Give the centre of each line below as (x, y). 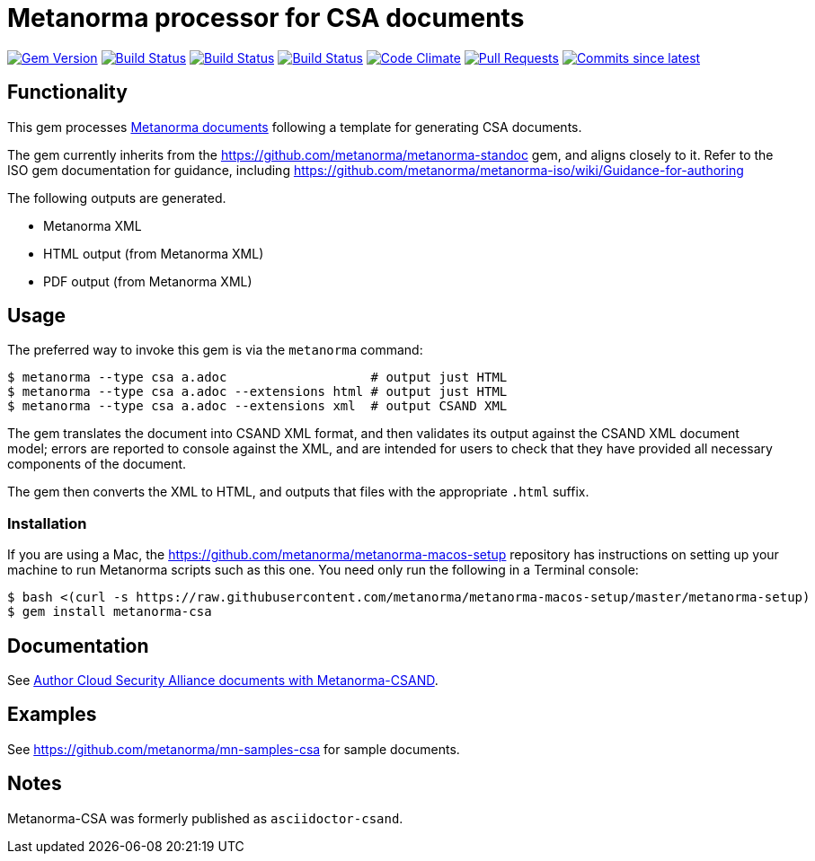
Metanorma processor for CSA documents (266, 18)
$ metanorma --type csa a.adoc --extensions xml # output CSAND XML (257, 406)
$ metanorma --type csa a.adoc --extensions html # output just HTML (257, 392)
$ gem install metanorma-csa (110, 612)
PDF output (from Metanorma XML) (148, 281)
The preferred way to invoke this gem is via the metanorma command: (215, 350)
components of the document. (97, 464)
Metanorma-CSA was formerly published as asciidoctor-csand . (205, 818)
